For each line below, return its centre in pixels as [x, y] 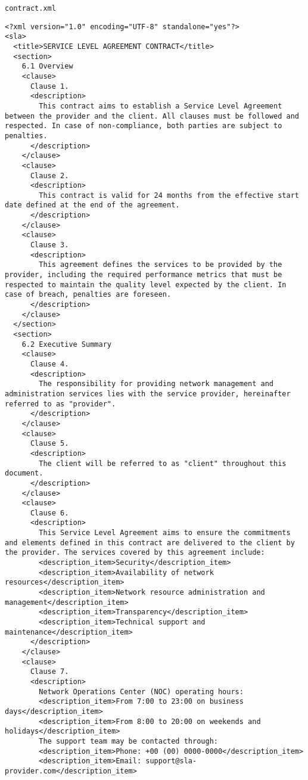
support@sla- [171, 761]
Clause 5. [49, 444]
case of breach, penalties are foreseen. [88, 295]
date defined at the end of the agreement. [92, 205]
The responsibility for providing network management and [156, 384]
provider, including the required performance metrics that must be [144, 275]
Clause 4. [49, 364]
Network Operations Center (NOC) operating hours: [141, 692]
